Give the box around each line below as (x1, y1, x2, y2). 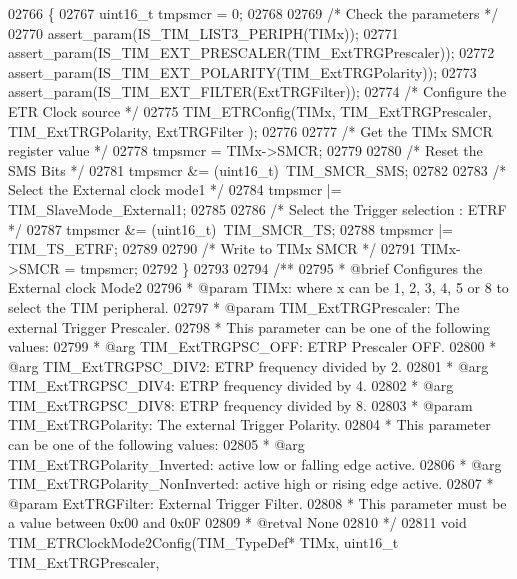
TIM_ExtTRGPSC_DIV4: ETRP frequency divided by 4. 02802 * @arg (8, 375, 454, 396)
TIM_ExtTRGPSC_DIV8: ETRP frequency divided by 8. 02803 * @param (8, 394, 473, 415)
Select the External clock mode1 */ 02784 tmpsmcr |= (8, 179, 342, 200)
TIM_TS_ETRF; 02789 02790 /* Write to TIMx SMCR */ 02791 (8, 238, 416, 259)
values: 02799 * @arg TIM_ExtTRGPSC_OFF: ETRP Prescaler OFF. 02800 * (8, 336, 497, 357)
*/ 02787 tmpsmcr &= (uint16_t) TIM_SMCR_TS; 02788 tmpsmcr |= (8, 218, 453, 239)
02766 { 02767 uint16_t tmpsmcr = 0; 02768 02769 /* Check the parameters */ (8, 3, 499, 23)
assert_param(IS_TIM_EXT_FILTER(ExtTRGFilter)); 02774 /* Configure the (8, 81, 507, 102)
